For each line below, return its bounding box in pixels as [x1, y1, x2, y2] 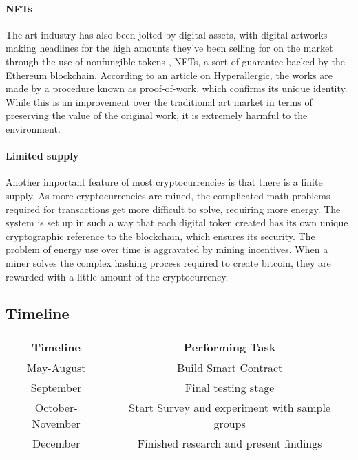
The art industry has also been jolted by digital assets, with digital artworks [6, 27, 328, 41]
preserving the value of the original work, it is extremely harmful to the [6, 108, 308, 122]
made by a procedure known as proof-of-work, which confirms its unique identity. [6, 81, 348, 96]
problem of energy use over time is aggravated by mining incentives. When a [6, 242, 328, 256]
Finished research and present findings [137, 435, 322, 452]
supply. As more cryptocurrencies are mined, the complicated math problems [6, 188, 330, 202]
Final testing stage [185, 380, 275, 396]
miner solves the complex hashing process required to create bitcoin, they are [6, 255, 331, 270]
